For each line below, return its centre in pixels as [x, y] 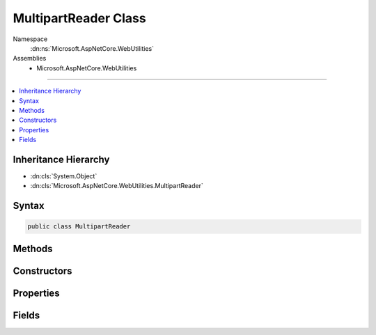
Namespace [30, 39]
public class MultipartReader [79, 227]
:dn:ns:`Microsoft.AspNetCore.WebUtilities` [92, 48]
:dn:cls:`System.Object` [64, 176]
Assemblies [30, 59]
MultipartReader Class [79, 18]
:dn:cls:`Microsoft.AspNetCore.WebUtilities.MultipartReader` [117, 186]
